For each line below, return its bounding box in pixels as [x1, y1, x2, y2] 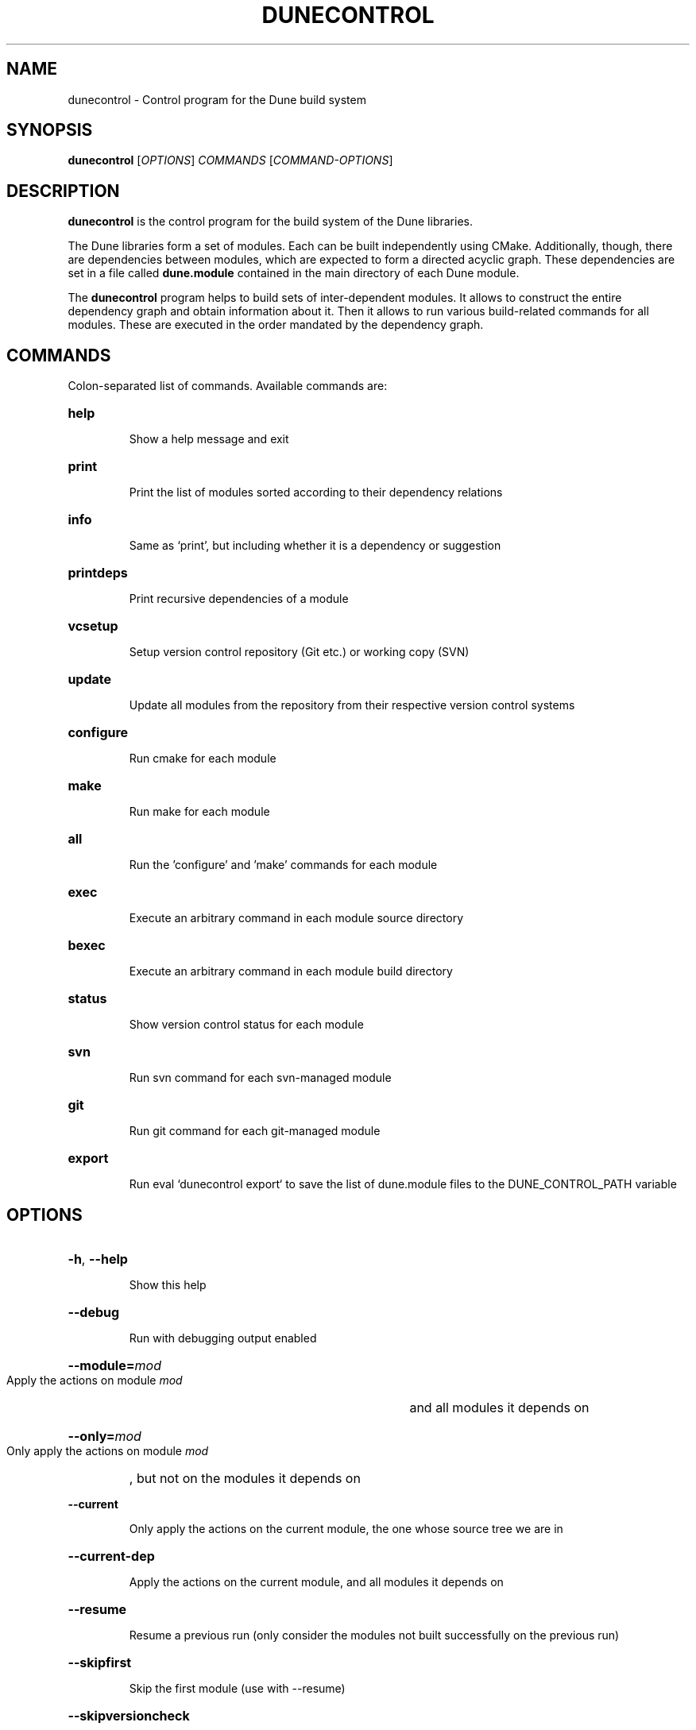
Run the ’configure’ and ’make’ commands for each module [129, 858, 438, 872]
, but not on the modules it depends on [129, 1469, 361, 1486]
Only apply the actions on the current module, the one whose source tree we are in [129, 1521, 563, 1535]
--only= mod [68, 1427, 141, 1444]
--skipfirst [68, 1654, 132, 1670]
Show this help [129, 1277, 207, 1292]
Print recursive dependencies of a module [129, 592, 349, 606]
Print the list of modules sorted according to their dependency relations [129, 485, 503, 500]
